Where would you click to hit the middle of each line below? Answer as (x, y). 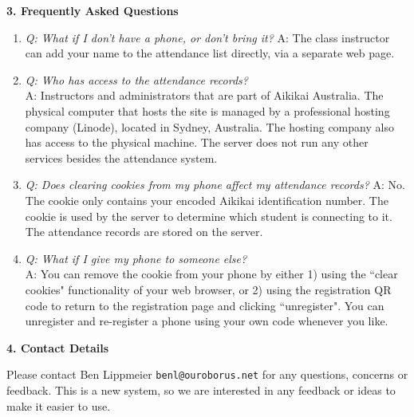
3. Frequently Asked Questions (93, 10)
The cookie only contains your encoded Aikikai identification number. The (207, 200)
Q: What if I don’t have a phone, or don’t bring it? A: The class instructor (207, 37)
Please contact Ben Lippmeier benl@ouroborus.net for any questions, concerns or (207, 374)
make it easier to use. (59, 405)
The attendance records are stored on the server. (144, 232)
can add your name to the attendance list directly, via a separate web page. (210, 53)
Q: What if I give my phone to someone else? (136, 258)
